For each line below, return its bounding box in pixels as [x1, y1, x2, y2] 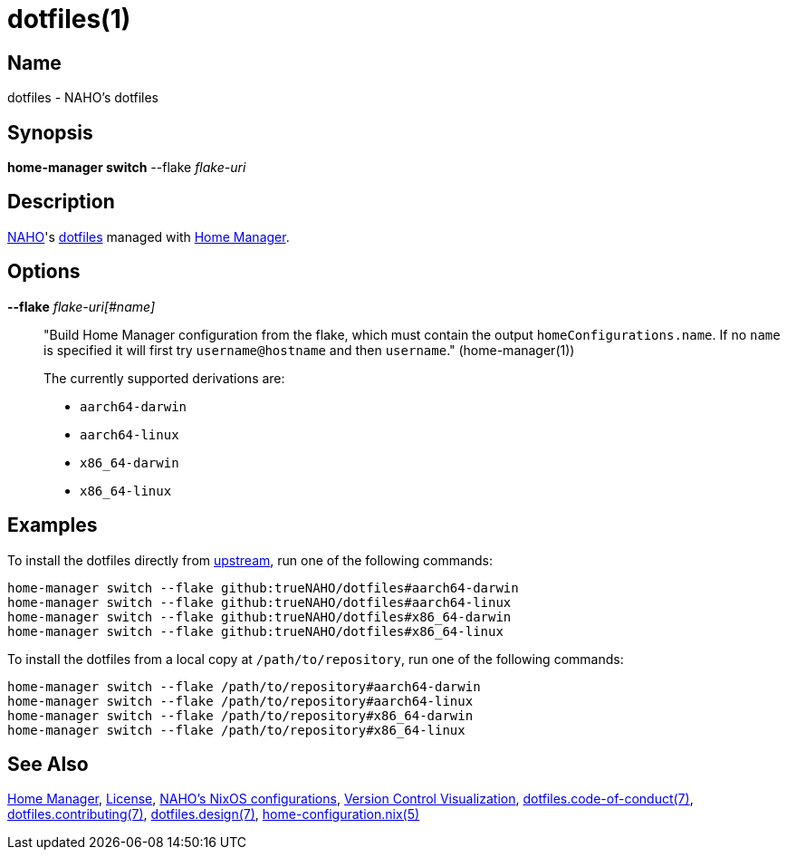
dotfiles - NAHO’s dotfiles [7, 90, 158, 106]
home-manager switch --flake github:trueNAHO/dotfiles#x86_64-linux [7, 623, 504, 639]
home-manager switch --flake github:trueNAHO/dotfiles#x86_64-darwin [7, 609, 512, 624]
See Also [7, 752, 89, 775]
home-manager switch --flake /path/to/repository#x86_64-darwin [7, 708, 474, 723]
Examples [7, 514, 98, 537]
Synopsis [7, 120, 93, 144]
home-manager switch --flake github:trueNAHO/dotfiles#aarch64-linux [7, 594, 512, 610]
